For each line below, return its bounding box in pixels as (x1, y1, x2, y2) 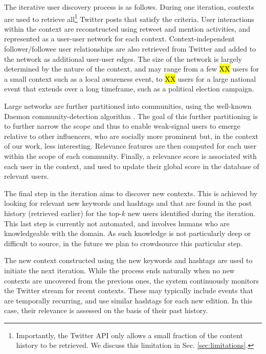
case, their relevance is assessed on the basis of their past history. (4, 305, 208, 316)
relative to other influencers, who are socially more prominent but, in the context (4, 130, 258, 141)
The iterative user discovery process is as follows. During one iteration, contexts (4, 2, 254, 12)
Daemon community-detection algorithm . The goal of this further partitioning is (4, 110, 258, 121)
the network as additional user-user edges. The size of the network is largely (4, 53, 242, 64)
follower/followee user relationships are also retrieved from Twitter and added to (4, 43, 256, 54)
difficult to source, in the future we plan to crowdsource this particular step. (4, 238, 243, 248)
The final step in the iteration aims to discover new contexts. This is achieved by (4, 187, 258, 198)
